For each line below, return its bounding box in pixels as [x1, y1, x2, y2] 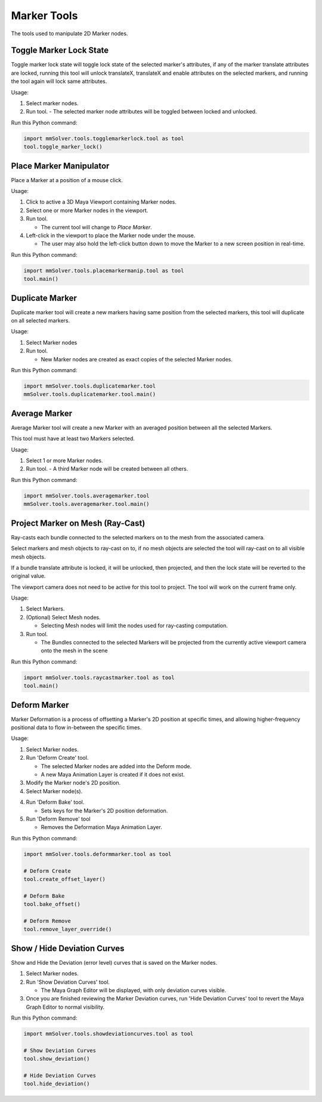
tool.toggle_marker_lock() [23, 143, 103, 151]
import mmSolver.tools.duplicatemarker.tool [23, 383, 156, 389]
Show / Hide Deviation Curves [11, 943, 125, 953]
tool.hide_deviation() [23, 1080, 90, 1087]
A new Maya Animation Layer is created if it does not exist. [41, 771, 185, 778]
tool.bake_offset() [23, 901, 80, 908]
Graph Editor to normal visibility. [26, 1003, 105, 1011]
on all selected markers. [11, 317, 70, 324]
